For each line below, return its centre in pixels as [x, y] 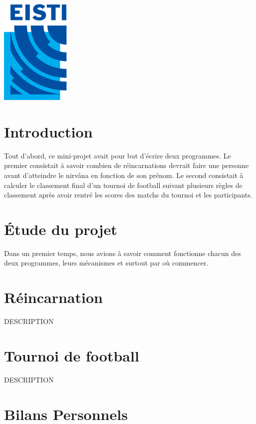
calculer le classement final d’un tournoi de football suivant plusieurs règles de [123, 185]
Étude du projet [61, 229]
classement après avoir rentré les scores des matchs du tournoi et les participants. [128, 195]
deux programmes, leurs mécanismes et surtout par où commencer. [106, 263]
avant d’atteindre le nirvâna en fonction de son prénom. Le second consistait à [124, 175]
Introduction [48, 131]
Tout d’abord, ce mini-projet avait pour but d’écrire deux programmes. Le [118, 155]
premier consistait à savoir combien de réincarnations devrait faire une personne [127, 165]
